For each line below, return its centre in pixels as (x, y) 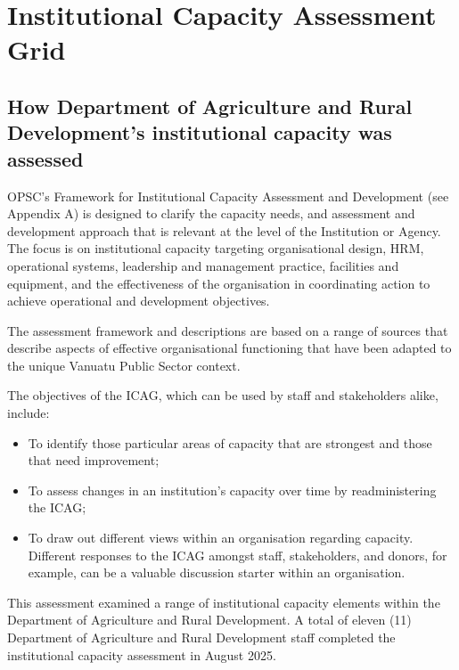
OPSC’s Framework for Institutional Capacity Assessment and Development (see (228, 196)
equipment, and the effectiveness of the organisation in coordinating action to (219, 283)
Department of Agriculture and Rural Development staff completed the (201, 637)
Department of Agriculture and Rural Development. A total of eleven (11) (209, 620)
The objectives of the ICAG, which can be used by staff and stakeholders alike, (223, 395)
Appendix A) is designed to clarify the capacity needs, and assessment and (211, 213)
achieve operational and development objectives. (139, 301)
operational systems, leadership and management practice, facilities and (203, 265)
